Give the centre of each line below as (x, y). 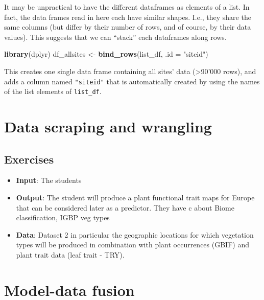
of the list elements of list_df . (53, 91)
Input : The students (49, 180)
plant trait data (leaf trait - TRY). (70, 255)
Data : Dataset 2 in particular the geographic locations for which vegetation (135, 234)
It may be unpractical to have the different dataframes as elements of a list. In (127, 7)
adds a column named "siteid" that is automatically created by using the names (132, 81)
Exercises (29, 159)
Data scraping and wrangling (108, 126)
